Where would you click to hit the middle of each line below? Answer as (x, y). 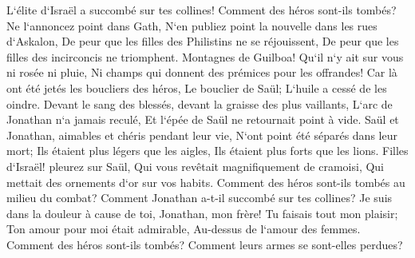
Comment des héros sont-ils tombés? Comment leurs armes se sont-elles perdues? (205, 244)
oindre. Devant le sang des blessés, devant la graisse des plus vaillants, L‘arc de (200, 103)
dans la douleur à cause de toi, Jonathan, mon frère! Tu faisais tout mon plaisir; (202, 213)
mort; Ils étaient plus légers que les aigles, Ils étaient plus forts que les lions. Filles (207, 151)
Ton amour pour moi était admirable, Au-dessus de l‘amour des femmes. (184, 229)
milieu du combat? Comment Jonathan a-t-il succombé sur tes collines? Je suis (200, 198)
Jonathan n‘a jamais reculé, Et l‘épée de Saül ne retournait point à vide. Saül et (203, 119)
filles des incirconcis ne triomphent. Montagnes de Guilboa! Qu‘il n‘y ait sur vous (205, 56)
